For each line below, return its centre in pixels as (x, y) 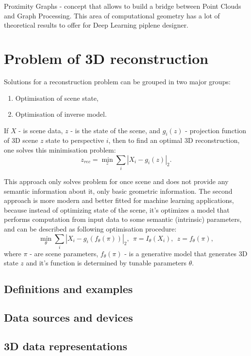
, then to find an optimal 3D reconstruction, (174, 140)
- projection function (216, 130)
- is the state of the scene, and (116, 130)
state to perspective (75, 140)
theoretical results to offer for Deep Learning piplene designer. (96, 25)
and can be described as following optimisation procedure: (90, 228)
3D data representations (66, 346)
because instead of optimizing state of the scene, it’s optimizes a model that (117, 209)
